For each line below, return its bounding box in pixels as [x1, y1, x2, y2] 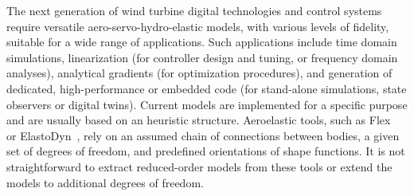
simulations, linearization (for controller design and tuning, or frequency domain [6, 49, 398, 65]
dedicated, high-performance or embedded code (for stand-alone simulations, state [6, 80, 407, 96]
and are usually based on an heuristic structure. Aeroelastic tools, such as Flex [6, 112, 391, 128]
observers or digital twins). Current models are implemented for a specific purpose [6, 96, 408, 112]
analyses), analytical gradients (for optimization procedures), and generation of [6, 65, 393, 81]
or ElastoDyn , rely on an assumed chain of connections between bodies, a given [6, 127, 400, 143]
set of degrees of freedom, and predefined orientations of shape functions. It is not [6, 143, 405, 159]
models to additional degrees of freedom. [6, 174, 204, 190]
